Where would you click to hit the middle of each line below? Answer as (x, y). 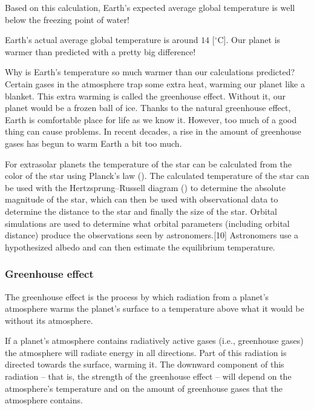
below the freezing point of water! (67, 19)
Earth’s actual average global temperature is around (102, 40)
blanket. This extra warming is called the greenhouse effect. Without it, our (145, 96)
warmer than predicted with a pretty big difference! (100, 51)
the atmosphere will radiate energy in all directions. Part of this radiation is (146, 352)
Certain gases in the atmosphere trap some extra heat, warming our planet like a (155, 83)
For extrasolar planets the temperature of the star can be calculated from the (148, 163)
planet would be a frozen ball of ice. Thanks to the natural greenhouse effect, (148, 108)
